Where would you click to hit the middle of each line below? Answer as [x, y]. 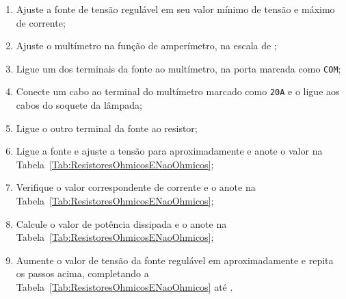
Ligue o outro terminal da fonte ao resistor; [107, 128]
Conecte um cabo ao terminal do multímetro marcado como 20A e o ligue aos [178, 91]
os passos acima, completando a [82, 273]
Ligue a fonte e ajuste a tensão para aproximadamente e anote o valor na [169, 151]
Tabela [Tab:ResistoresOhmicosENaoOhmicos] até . [124, 287]
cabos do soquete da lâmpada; [79, 105]
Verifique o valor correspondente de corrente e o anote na [136, 187]
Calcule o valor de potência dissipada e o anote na [121, 223]
